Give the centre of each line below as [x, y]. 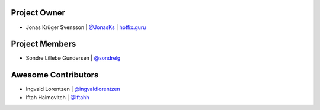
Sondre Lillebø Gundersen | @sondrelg [73, 58]
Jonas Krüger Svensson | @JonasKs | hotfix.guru [86, 27]
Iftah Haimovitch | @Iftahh [57, 97]
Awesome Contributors [55, 75]
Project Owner [38, 13]
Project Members [44, 44]
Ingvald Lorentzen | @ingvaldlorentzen [73, 89]
